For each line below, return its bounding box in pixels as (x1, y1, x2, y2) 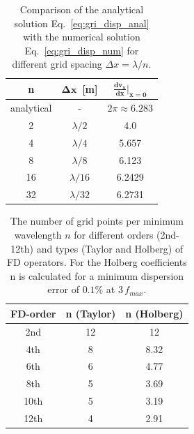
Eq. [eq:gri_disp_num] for (24, 43, 139, 57)
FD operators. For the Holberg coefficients (6, 255, 187, 269)
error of (47, 282, 79, 297)
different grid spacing (12, 57, 102, 71)
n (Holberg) (125, 306, 184, 320)
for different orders (74, 227, 154, 241)
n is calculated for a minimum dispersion (10, 268, 184, 283)
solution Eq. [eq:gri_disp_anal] (14, 15, 149, 30)
